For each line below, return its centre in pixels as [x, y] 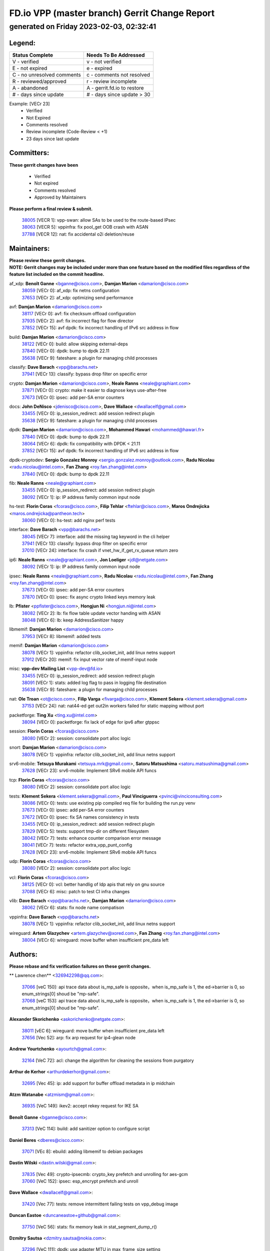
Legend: [22, 43]
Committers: [29, 153]
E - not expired [30, 68]
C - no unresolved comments [46, 75]
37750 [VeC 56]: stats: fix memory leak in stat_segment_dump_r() [89, 1226]
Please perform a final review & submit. [51, 209]
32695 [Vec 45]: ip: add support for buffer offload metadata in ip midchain [98, 1083]
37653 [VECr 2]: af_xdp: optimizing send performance [77, 297]
